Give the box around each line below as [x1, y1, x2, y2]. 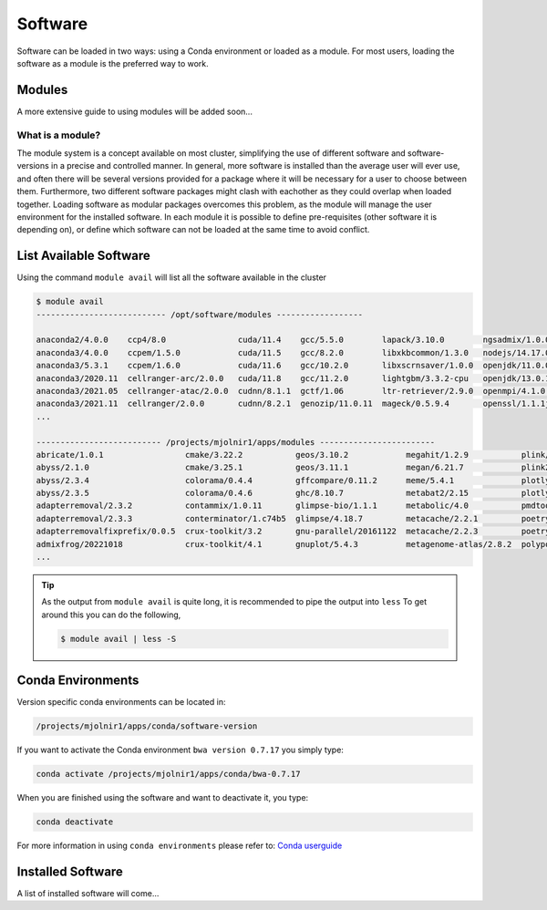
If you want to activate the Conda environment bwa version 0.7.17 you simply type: [16, 744, 344, 756]
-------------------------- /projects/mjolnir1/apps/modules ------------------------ [36, 437, 436, 447]
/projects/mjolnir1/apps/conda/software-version [36, 721, 258, 731]
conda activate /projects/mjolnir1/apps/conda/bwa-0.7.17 [36, 769, 301, 780]
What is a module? [16, 129, 101, 141]
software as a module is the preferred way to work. [16, 57, 209, 68]
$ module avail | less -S [60, 634, 177, 644]
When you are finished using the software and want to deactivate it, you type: [16, 792, 309, 803]
